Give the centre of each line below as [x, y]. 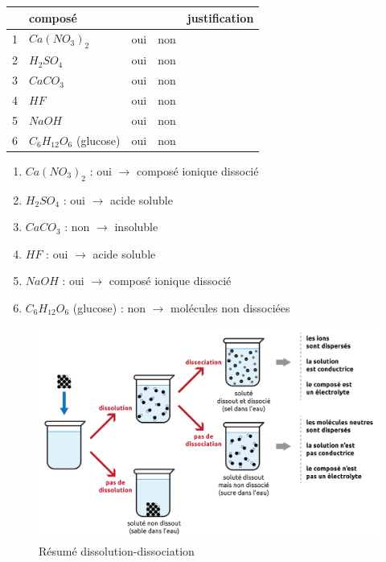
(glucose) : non [109, 308]
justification [220, 17]
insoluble [136, 227]
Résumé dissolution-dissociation [117, 550]
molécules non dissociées [230, 308]
